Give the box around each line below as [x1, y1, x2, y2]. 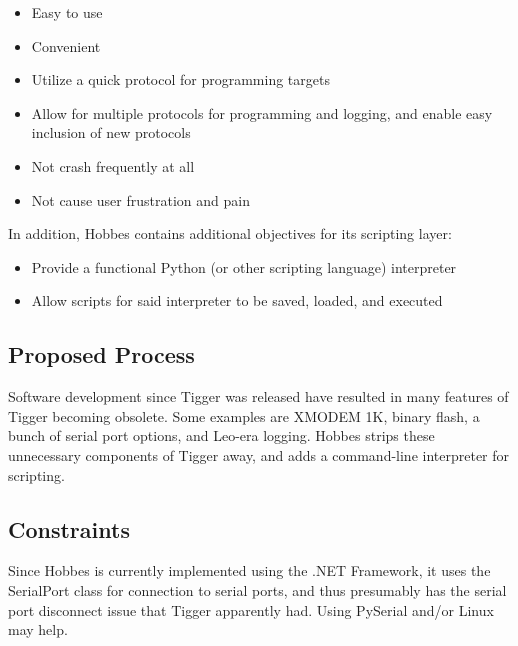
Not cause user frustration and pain [31, 189, 250, 210]
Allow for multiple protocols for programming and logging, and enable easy [31, 102, 493, 123]
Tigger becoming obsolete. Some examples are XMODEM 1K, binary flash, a [8, 405, 480, 426]
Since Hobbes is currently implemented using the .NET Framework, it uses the [8, 560, 491, 581]
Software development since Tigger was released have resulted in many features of [8, 386, 509, 407]
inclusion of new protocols [31, 122, 191, 143]
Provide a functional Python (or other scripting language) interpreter [31, 256, 457, 277]
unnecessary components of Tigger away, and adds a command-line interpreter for [8, 444, 510, 465]
